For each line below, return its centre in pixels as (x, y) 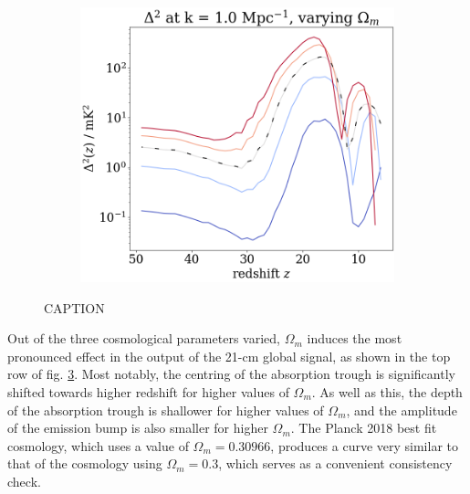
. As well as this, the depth (387, 391)
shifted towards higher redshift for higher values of (148, 391)
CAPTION (74, 307)
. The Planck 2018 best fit (364, 428)
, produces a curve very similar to (364, 445)
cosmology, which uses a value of (98, 445)
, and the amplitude (402, 410)
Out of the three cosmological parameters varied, (144, 338)
